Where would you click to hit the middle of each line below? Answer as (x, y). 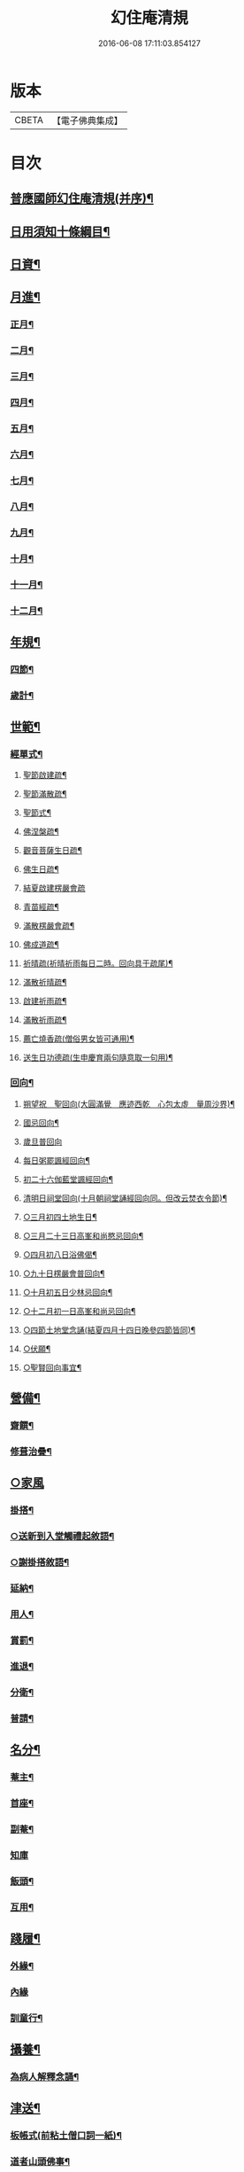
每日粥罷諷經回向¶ (57, 1160)
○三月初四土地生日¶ (60, 1217)
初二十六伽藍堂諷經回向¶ (68, 1179)
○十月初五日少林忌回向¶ (68, 1292)
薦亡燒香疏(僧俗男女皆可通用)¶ (79, 1039)
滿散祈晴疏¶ (45, 982)
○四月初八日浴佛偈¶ (60, 1254)
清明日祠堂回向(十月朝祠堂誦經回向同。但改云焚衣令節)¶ (125, 1198)
